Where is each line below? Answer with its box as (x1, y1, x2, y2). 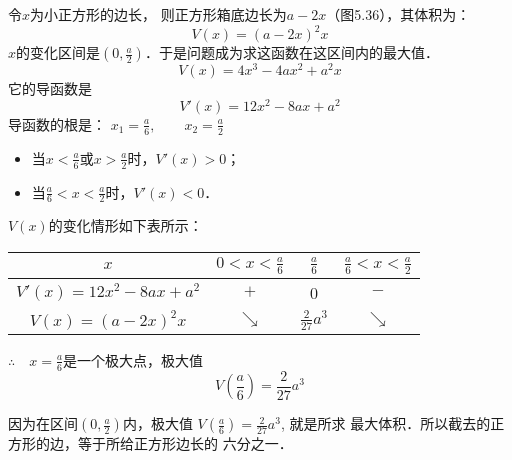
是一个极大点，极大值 (63, 349, 204, 370)
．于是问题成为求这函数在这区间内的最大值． (144, 42, 439, 63)
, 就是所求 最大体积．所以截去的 (280, 413, 491, 434)
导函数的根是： (8, 113, 106, 134)
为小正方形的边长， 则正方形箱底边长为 (30, 4, 287, 24)
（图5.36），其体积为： (326, 4, 471, 24)
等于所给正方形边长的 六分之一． (77, 433, 293, 454)
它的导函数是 (8, 78, 92, 99)
